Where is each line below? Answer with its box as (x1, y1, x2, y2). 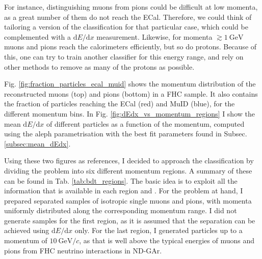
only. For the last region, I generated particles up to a (74, 225, 243, 236)
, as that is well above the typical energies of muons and (79, 235, 255, 246)
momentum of (4, 235, 47, 246)
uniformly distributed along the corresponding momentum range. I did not (4, 205, 237, 216)
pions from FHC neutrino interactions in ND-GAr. (4, 245, 162, 255)
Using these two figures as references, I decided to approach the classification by (4, 155, 254, 166)
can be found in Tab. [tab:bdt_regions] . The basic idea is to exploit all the (4, 175, 238, 186)
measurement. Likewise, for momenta (96, 31, 213, 42)
